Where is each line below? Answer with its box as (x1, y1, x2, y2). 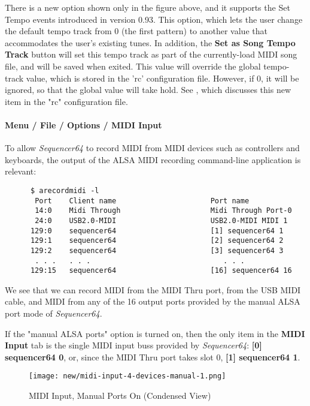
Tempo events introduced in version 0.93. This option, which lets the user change (5, 13, 303, 25)
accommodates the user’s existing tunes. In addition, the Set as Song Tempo (5, 36, 296, 49)
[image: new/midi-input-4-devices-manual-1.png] (29, 372, 226, 381)
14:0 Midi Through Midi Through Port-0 (35, 206, 292, 215)
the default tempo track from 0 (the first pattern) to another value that (5, 25, 268, 37)
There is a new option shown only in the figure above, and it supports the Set (5, 1, 290, 13)
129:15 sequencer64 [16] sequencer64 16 (30, 266, 292, 275)
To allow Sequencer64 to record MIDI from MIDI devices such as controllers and (5, 142, 300, 154)
